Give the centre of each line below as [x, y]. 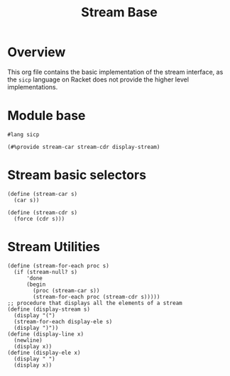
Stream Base [119, 12]
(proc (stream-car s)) [66, 291]
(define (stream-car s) [43, 194]
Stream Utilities [54, 247]
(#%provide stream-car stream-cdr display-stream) [84, 147]
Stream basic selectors [77, 175]
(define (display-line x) [45, 334]
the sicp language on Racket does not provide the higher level [98, 79]
